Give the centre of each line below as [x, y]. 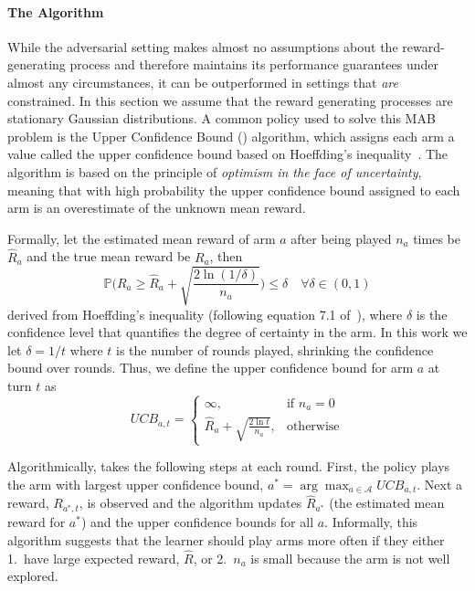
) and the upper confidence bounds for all [197, 522]
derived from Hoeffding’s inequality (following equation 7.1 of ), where [205, 314]
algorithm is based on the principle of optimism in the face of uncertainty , [215, 171]
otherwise [313, 426]
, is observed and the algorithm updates [190, 503]
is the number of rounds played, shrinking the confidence [275, 349]
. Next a [440, 484]
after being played [341, 238]
